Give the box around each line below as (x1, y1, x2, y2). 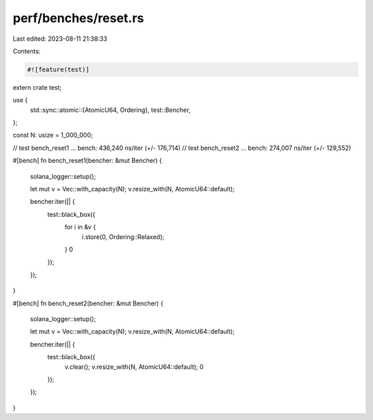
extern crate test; (12, 83, 62, 91)
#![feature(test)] (27, 66, 90, 73)
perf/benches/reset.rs (12, 10, 144, 26)
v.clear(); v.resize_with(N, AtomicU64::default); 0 (64, 363, 204, 371)
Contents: (12, 47, 41, 55)
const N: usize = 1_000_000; (12, 131, 93, 140)
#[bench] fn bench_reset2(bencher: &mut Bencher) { (12, 299, 164, 307)
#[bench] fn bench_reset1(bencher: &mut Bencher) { (12, 156, 162, 165)
